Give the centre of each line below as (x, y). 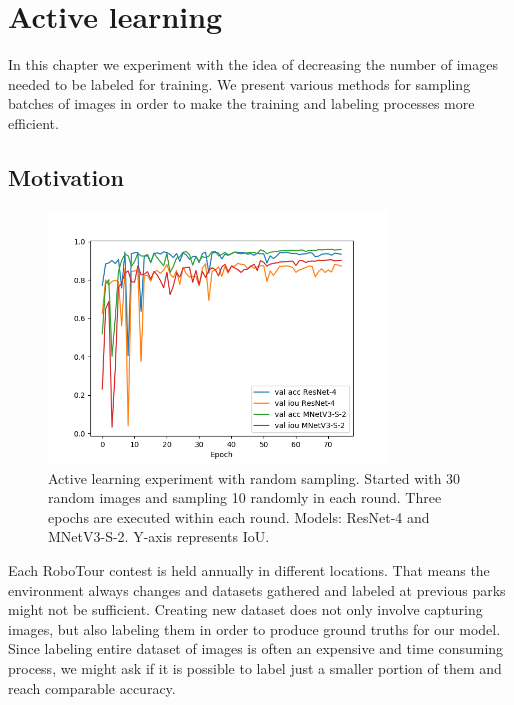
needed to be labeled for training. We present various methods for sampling (239, 83)
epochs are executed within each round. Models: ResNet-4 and (239, 516)
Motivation (66, 176)
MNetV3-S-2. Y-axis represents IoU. (159, 536)
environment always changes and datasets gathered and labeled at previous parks (257, 589)
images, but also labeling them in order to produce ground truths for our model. (254, 628)
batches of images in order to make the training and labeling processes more (241, 103)
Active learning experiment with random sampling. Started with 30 (254, 477)
